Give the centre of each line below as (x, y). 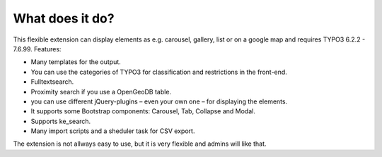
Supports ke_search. (61, 121)
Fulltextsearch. (52, 82)
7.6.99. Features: (37, 49)
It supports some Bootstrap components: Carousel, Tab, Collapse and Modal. (143, 111)
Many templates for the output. (76, 62)
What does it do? (64, 18)
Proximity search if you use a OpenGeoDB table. (101, 92)
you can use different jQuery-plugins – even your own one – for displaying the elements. (159, 101)
